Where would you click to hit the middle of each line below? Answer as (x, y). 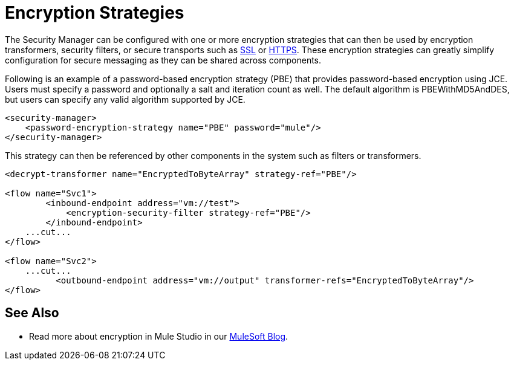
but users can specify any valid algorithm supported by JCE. (125, 99)
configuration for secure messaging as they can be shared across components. (163, 60)
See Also (32, 313)
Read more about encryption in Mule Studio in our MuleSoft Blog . (159, 336)
